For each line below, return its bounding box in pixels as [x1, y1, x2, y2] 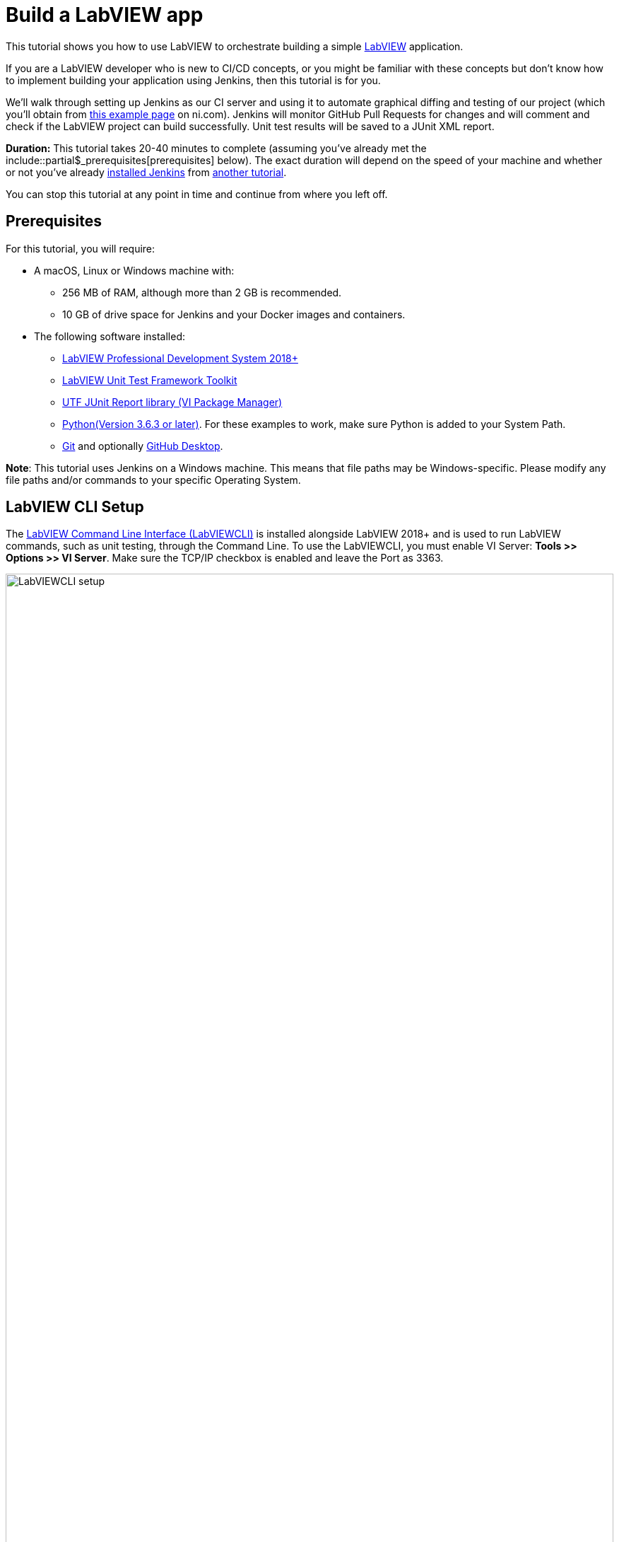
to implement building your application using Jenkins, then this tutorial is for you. [6, 74, 381, 86]
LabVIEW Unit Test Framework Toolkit [62, 373, 237, 386]
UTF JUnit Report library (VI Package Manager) [62, 395, 283, 408]
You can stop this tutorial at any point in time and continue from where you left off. [6, 187, 388, 200]
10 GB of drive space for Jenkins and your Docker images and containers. [62, 308, 406, 320]
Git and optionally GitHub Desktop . [62, 439, 223, 452]
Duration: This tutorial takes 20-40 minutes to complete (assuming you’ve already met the [6, 141, 427, 154]
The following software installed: [34, 330, 185, 342]
